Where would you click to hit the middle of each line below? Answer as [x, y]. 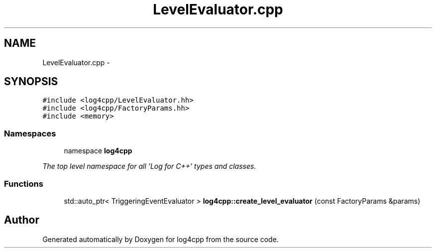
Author [22, 220]
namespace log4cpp [98, 151]
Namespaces [30, 133]
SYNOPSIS [31, 82]
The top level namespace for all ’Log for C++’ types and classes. [149, 166]
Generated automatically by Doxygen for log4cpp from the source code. [161, 239]
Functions [24, 184]
